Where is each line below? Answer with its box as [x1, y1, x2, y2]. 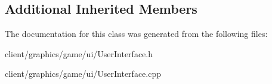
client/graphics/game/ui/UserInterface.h [5, 47, 153, 60]
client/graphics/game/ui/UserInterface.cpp [5, 67, 161, 80]
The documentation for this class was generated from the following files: [5, 27, 268, 40]
